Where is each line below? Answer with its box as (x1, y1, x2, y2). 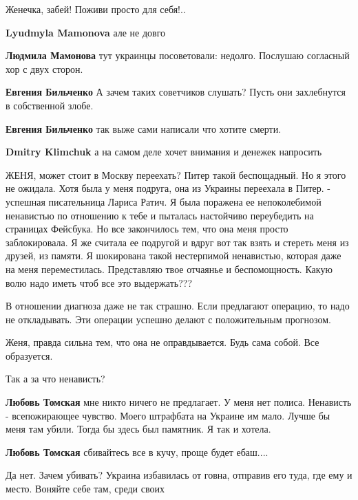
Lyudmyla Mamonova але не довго (6, 25, 166, 39)
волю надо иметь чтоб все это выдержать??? (6, 275, 193, 290)
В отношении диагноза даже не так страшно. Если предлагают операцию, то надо (6, 298, 350, 313)
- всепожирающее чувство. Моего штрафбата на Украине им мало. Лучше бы (6, 408, 330, 422)
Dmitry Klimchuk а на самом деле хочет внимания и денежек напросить (6, 144, 322, 159)
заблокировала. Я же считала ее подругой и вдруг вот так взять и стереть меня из (6, 235, 349, 249)
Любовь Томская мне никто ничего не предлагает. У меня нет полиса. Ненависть (6, 395, 352, 409)
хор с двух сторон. (6, 61, 83, 76)
